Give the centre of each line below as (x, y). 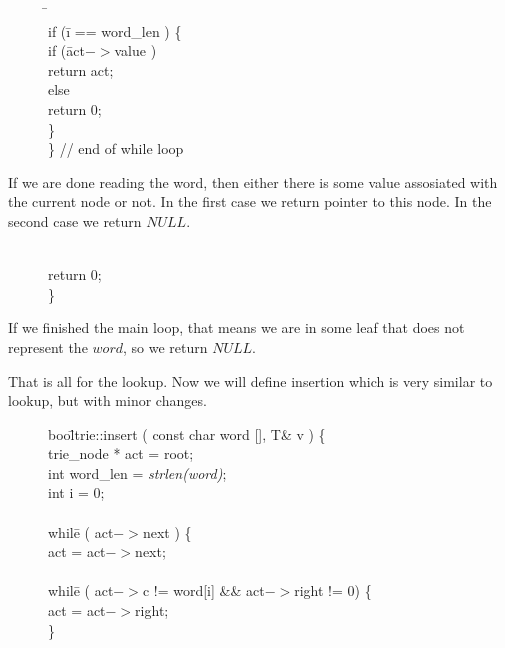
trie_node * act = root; (121, 453)
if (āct (66, 50)
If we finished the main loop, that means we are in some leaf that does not (236, 327)
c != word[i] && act (203, 590)
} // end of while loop (116, 148)
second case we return (75, 220)
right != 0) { (333, 590)
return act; (81, 69)
